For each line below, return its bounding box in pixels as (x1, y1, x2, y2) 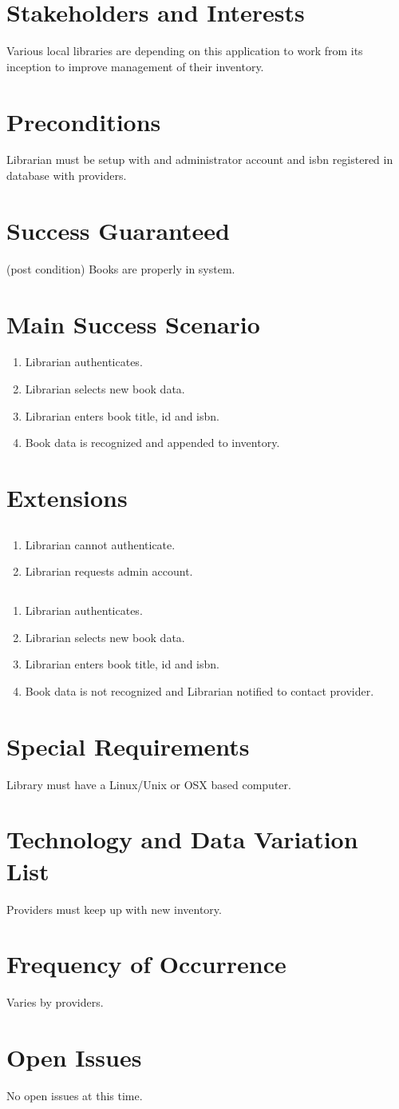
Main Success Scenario (6, 307, 260, 340)
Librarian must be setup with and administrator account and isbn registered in (6, 151, 393, 168)
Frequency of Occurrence (6, 947, 286, 980)
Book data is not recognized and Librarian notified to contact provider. (25, 682, 374, 699)
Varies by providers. (6, 994, 104, 1011)
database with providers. (6, 167, 127, 184)
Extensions (6, 481, 128, 514)
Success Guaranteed (6, 213, 231, 246)
